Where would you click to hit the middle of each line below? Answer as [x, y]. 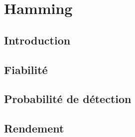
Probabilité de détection [68, 99]
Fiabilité [26, 69]
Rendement [34, 128]
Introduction [37, 40]
